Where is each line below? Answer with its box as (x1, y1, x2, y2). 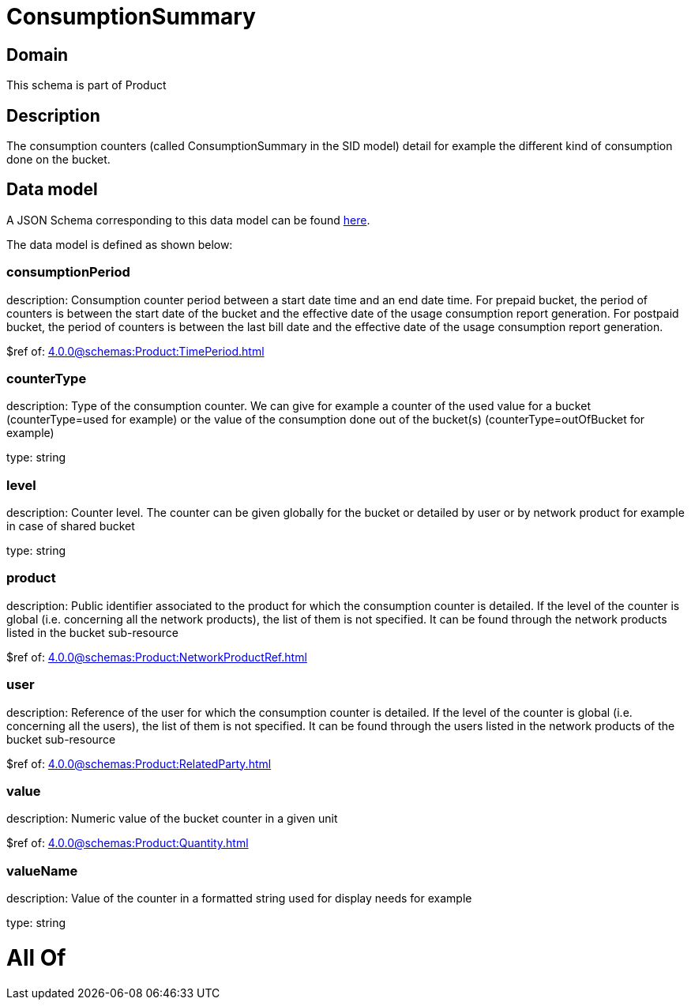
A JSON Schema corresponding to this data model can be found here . (6, 213, 370, 227)
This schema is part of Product (6, 78, 167, 92)
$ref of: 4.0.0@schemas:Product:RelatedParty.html (6, 756, 272, 771)
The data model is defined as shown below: (6, 237, 233, 251)
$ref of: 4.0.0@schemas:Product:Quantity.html (6, 836, 249, 850)
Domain (6, 44, 69, 65)
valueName (6, 862, 78, 879)
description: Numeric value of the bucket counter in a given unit (6, 812, 338, 826)
